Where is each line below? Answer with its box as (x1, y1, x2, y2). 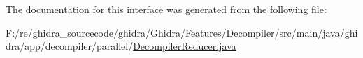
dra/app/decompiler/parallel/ (6, 39, 134, 53)
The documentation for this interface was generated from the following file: (6, 2, 327, 16)
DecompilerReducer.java (133, 39, 236, 53)
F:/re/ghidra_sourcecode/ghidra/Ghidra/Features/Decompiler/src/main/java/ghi (6, 25, 358, 39)
